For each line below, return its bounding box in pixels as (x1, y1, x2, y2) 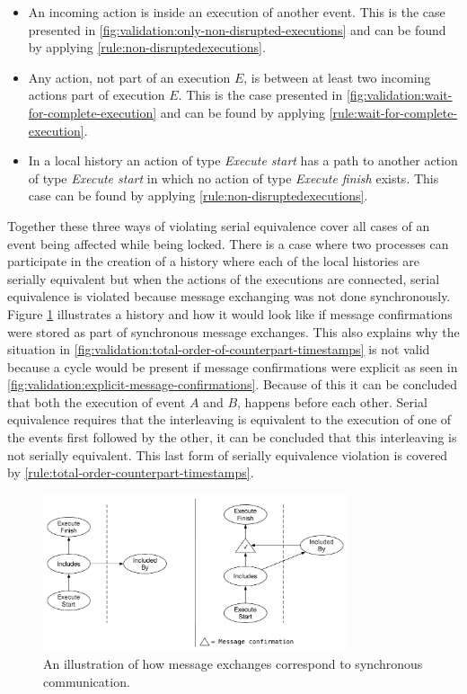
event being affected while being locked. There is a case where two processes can (7, 234, 449, 253)
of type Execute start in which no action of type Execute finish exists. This (28, 168, 439, 187)
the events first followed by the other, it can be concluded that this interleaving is (7, 428, 457, 447)
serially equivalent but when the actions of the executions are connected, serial (7, 269, 440, 288)
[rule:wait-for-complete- (329, 102, 458, 121)
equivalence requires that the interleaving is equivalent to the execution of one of (7, 410, 452, 429)
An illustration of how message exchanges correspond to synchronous (43, 654, 423, 672)
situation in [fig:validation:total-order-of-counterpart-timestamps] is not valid (7, 340, 430, 359)
